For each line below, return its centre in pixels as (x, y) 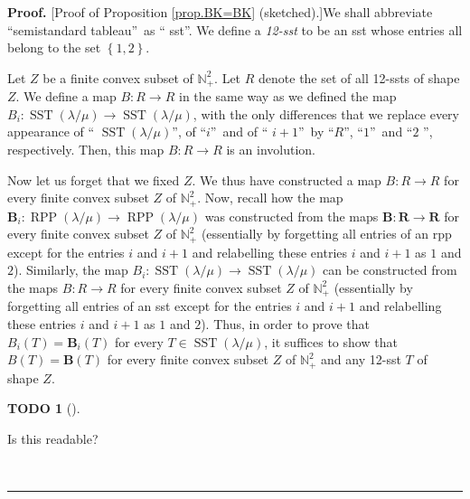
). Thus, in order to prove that (286, 323)
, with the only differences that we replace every (326, 113)
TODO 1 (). (44, 408)
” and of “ (239, 132)
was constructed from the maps (291, 216)
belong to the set (54, 47)
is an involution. (271, 150)
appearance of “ (51, 132)
